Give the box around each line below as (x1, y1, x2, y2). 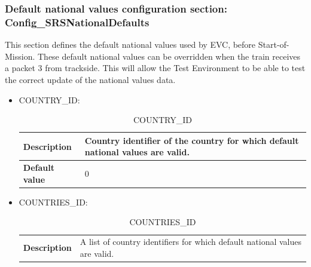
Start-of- (258, 38, 289, 51)
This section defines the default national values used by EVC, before (5, 38, 256, 51)
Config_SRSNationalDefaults (5, 14, 150, 29)
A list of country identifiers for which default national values (80, 235, 302, 248)
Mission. (5, 50, 35, 62)
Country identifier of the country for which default (84, 134, 299, 146)
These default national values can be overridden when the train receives (37, 50, 301, 62)
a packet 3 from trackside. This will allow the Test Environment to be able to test (5, 62, 306, 74)
